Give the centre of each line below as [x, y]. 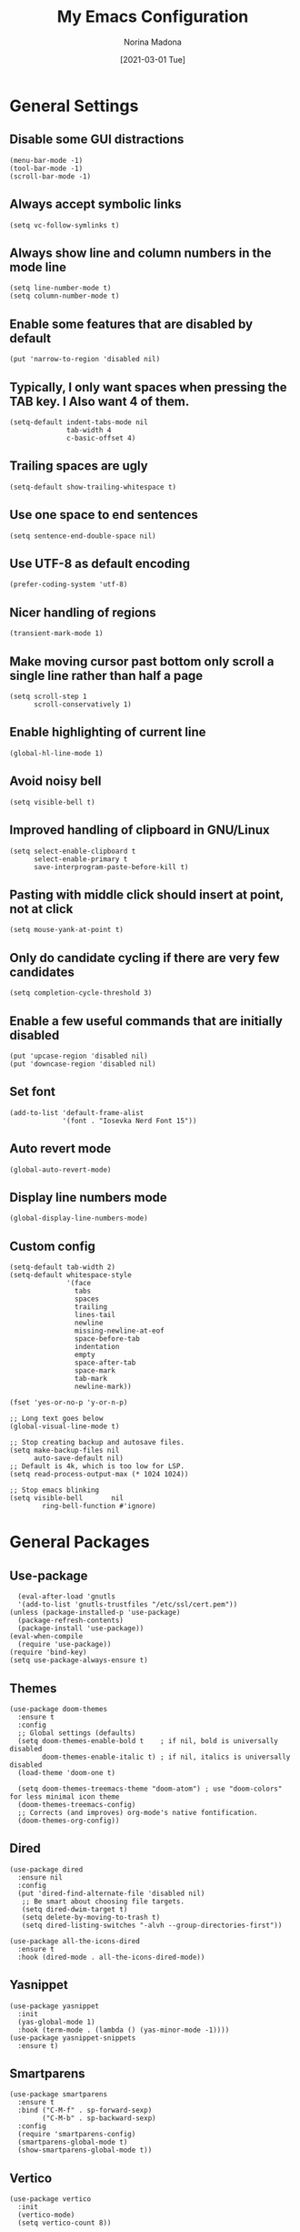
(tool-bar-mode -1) [46, 168]
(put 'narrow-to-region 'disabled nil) [85, 360]
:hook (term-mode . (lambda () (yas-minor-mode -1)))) [124, 2030]
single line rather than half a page [106, 675]
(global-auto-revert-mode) [60, 1170]
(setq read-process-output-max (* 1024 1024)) [99, 1475]
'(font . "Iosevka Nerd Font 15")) [130, 1121]
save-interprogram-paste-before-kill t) [111, 867]
